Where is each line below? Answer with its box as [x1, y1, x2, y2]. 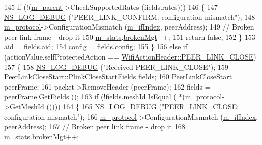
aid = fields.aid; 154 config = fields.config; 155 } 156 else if [4, 41, 187, 52]
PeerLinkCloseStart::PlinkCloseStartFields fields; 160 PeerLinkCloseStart [4, 71, 232, 82]
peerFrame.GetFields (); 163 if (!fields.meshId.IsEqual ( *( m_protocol [4, 91, 222, 102]
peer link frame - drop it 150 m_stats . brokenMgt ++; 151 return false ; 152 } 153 [4, 31, 255, 42]
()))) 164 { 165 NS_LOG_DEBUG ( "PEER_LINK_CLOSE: [46, 101, 239, 111]
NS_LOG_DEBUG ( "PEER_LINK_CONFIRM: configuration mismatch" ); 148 [4, 11, 255, 22]
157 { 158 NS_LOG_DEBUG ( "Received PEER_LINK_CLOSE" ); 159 [4, 61, 228, 72]
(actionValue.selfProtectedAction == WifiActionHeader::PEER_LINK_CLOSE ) [4, 51, 256, 62]
